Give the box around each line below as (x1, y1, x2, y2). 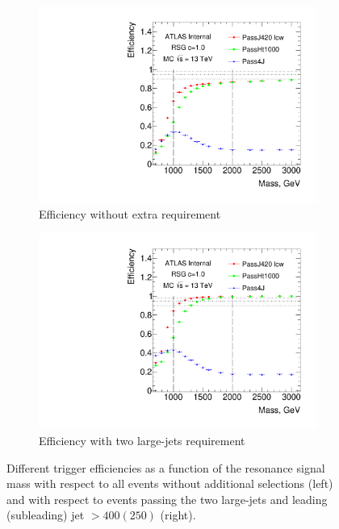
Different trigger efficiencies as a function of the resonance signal (6, 459, 325, 476)
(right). (160, 506, 196, 523)
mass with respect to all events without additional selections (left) (6, 475, 333, 492)
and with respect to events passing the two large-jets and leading (6, 490, 328, 507)
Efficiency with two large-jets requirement (39, 432, 245, 448)
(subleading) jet (6, 506, 85, 523)
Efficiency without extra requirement (39, 205, 221, 222)
